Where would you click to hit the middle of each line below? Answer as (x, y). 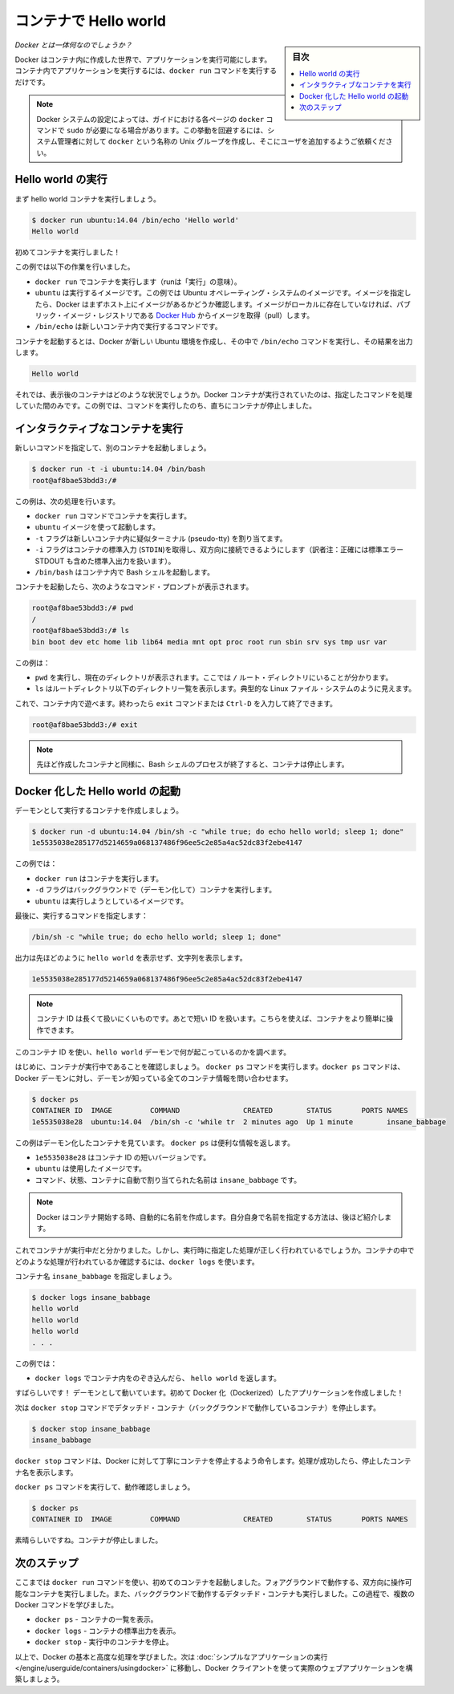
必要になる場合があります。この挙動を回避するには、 (180, 130)
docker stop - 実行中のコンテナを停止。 (104, 1642)
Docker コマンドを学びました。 (67, 1604)
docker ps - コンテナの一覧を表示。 (96, 1619)
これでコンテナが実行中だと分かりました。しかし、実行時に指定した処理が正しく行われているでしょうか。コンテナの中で (215, 1250)
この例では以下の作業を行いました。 (75, 267)
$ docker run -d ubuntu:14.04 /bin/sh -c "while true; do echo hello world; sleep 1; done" (218, 831)
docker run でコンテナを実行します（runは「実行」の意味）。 (138, 282)
